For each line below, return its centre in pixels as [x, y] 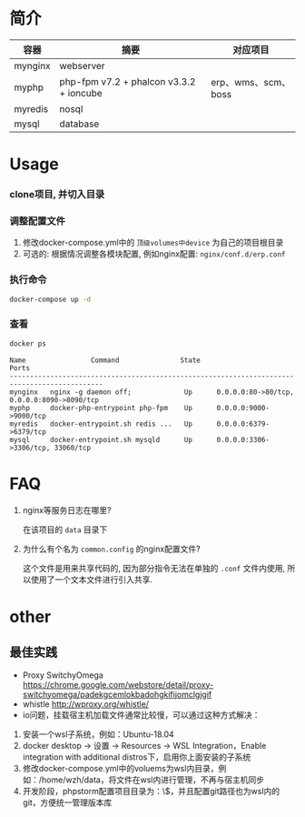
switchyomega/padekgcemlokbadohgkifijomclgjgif [117, 694]
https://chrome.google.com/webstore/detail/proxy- [118, 684]
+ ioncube [81, 93]
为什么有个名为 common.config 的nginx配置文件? [112, 549]
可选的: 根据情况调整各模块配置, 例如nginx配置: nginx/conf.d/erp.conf [154, 254]
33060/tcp [73, 448]
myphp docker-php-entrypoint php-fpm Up [101, 408]
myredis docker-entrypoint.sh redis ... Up [101, 424]
